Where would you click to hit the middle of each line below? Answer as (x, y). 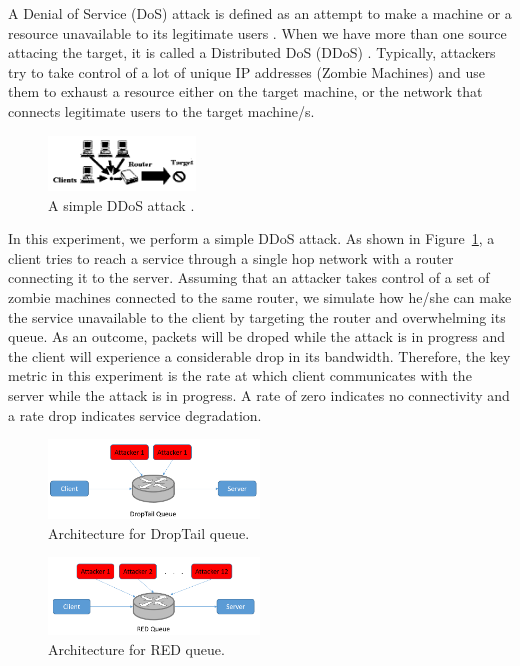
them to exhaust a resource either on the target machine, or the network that (245, 91)
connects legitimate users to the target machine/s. (161, 110)
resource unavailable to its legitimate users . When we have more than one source (257, 32)
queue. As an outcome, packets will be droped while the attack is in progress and (257, 336)
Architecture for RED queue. (136, 648)
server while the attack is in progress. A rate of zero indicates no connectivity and (259, 394)
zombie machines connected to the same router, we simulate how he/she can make (260, 296)
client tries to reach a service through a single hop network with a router (231, 257)
